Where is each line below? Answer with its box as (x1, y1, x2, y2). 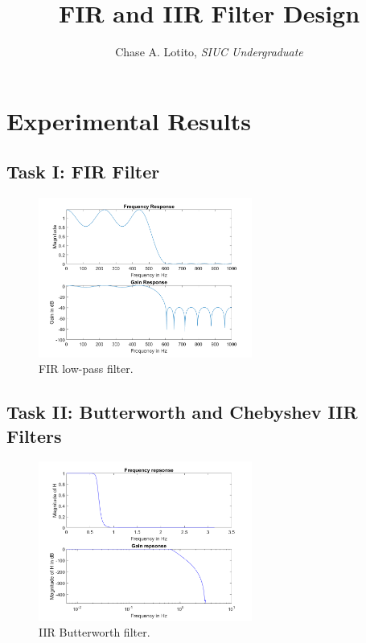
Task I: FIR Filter (6, 159, 160, 184)
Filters (6, 423, 62, 448)
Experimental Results (6, 104, 251, 137)
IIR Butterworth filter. (39, 624, 150, 641)
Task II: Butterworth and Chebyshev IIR (6, 399, 358, 424)
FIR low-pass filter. (39, 360, 134, 377)
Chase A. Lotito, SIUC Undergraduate (115, 43, 303, 60)
